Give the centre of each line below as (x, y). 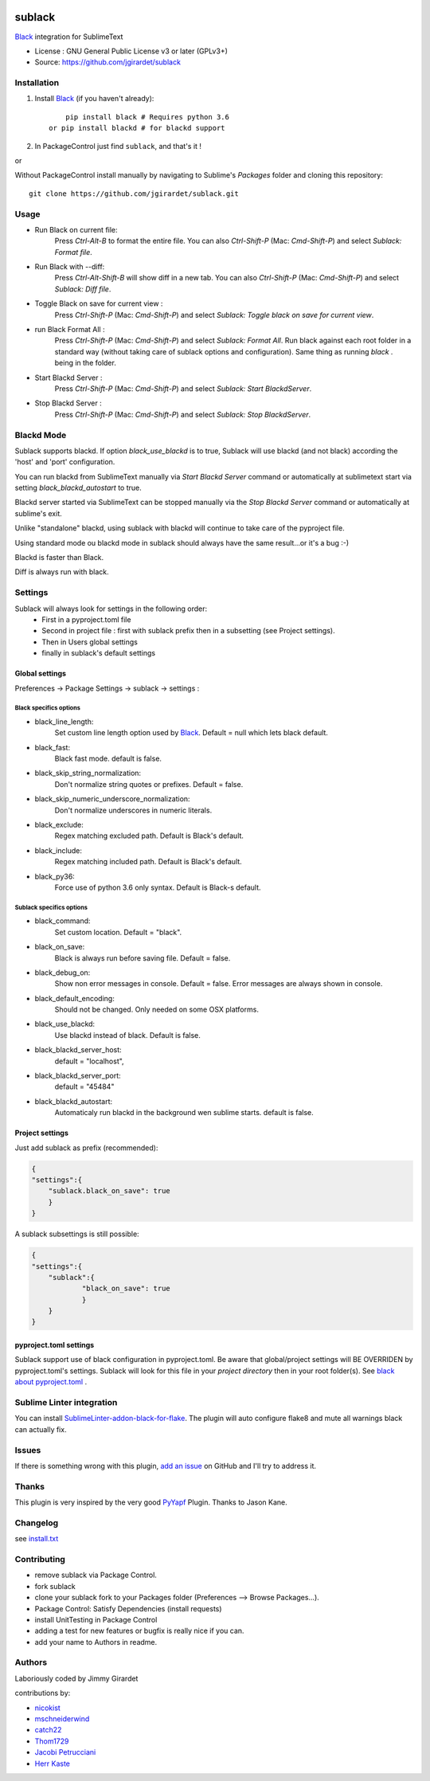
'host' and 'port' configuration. (65, 462)
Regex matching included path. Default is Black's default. (148, 862)
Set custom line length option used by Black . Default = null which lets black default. (191, 733)
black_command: (63, 921)
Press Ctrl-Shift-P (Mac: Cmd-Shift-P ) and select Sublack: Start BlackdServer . (183, 389)
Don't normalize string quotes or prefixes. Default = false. (149, 784)
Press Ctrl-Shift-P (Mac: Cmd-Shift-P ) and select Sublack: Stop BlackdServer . (183, 414)
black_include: (59, 850)
